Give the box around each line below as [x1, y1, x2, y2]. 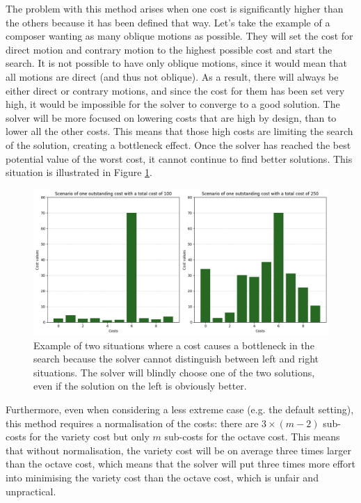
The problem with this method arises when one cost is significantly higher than [6, 1, 344, 15]
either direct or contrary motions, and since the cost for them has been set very [6, 83, 345, 97]
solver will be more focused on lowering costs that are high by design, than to [6, 110, 337, 125]
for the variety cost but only [29, 429, 150, 444]
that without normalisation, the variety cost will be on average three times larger [6, 442, 352, 457]
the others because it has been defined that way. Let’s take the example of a [6, 15, 330, 29]
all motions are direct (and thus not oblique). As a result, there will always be [6, 69, 339, 83]
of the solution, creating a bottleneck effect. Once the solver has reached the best [6, 137, 351, 152]
